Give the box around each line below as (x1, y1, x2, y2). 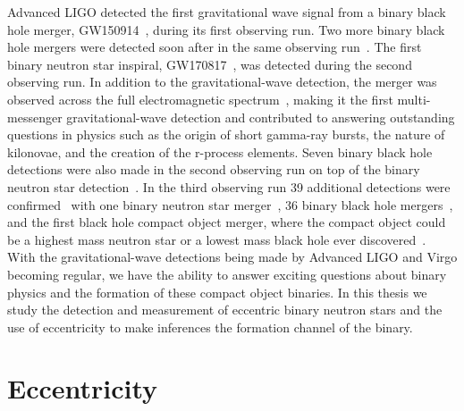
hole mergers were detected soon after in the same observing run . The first (7, 38, 422, 56)
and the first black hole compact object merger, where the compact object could (7, 213, 446, 231)
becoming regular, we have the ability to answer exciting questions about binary (7, 264, 447, 283)
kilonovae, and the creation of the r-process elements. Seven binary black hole (7, 142, 433, 161)
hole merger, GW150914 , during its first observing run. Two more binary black (7, 20, 445, 38)
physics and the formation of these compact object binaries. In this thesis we (7, 282, 427, 301)
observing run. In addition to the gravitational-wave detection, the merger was (7, 72, 437, 91)
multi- (397, 89, 431, 108)
